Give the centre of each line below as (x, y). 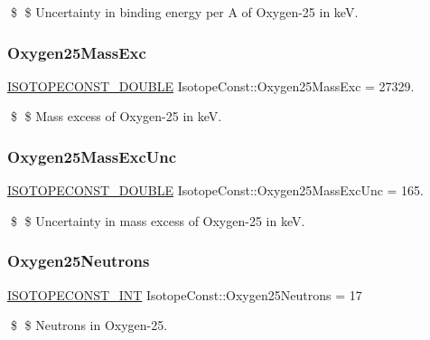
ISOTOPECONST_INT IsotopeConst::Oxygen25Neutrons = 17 (185, 294)
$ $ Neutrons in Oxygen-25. (89, 325)
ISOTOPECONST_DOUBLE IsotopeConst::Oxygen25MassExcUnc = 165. (215, 190)
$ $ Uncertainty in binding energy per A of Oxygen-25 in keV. (184, 12)
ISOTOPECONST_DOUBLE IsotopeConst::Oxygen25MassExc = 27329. (211, 85)
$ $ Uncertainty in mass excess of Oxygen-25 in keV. (158, 220)
